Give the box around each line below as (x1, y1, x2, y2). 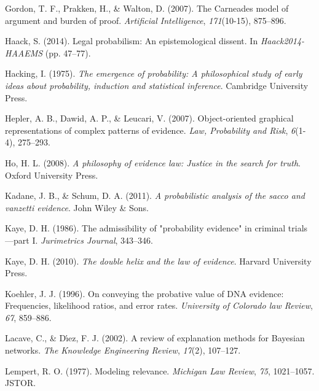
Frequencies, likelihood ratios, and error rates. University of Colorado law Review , (5, 299, 313, 312)
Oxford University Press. (5, 168, 98, 181)
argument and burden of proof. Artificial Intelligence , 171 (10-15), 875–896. (5, 14, 286, 26)
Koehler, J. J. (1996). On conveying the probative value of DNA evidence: (5, 287, 284, 300)
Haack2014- (260, 34, 305, 47)
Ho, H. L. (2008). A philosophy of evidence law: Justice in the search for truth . (5, 156, 301, 169)
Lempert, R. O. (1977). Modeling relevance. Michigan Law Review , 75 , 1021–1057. (5, 364, 315, 377)
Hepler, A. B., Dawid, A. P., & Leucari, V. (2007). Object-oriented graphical (5, 112, 294, 125)
